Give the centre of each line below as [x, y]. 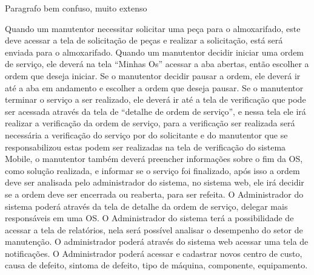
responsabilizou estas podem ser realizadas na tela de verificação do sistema [145, 147]
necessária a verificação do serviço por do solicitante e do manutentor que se [146, 134]
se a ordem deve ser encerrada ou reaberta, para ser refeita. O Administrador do [154, 194]
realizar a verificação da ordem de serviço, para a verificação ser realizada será [150, 123]
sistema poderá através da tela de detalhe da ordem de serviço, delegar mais [146, 206]
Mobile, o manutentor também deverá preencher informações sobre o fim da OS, [154, 159]
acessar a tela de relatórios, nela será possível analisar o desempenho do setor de [154, 229]
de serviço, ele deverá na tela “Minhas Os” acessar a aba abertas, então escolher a [157, 64]
